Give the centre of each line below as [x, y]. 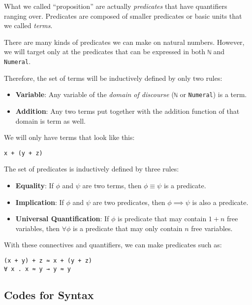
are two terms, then [112, 185]
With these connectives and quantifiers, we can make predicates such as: [113, 245]
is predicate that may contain [162, 219]
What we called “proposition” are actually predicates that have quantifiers [116, 6]
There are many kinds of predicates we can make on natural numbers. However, [124, 42]
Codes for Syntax [49, 294]
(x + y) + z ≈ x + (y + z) [48, 260]
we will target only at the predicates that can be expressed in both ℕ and [114, 51]
